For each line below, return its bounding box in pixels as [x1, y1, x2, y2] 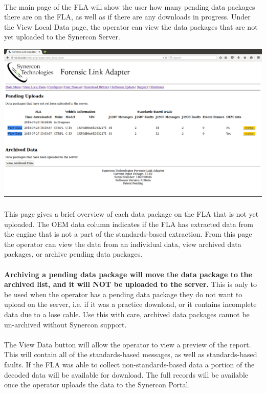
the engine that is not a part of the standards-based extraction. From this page [4, 229, 252, 239]
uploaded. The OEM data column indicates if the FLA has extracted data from [4, 218, 253, 229]
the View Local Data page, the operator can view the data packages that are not [4, 21, 258, 32]
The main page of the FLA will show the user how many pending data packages [4, 1, 255, 12]
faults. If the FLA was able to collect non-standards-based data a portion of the [4, 359, 255, 369]
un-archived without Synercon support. [4, 319, 127, 329]
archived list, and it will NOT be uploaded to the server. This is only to [4, 279, 257, 289]
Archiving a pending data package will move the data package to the [4, 268, 252, 279]
